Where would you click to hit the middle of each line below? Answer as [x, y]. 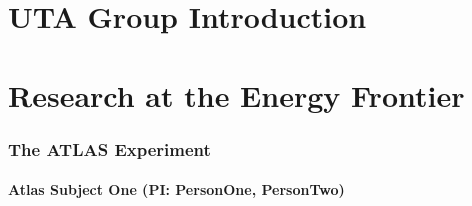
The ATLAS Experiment [109, 148]
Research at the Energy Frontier [236, 94]
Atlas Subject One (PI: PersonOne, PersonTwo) [176, 189]
